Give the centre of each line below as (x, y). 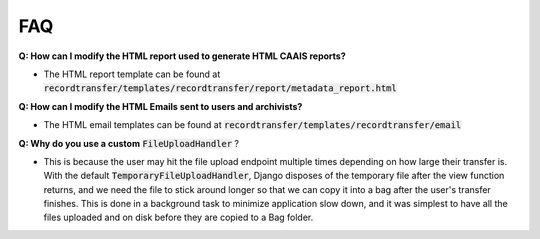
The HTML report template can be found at (132, 74)
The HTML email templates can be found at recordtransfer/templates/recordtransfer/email (252, 125)
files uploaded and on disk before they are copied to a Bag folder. (178, 217)
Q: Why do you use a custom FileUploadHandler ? (129, 143)
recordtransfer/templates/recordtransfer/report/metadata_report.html (220, 88)
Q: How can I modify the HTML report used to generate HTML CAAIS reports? (182, 56)
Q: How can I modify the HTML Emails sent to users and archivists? (160, 106)
